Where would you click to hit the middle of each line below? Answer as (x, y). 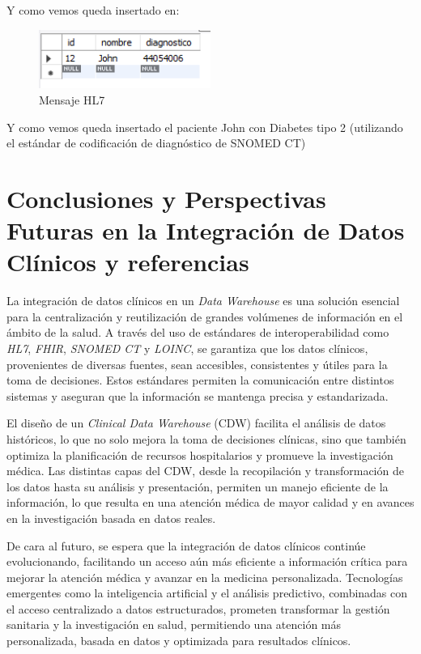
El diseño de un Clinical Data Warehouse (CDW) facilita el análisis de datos (196, 423)
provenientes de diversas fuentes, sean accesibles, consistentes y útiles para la (197, 364)
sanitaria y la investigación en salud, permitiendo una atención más (174, 624)
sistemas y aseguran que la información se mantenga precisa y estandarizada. (198, 395)
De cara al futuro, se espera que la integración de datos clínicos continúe (186, 545)
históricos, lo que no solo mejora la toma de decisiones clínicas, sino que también (206, 438)
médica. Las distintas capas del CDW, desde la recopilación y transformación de (205, 471)
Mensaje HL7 (72, 99)
